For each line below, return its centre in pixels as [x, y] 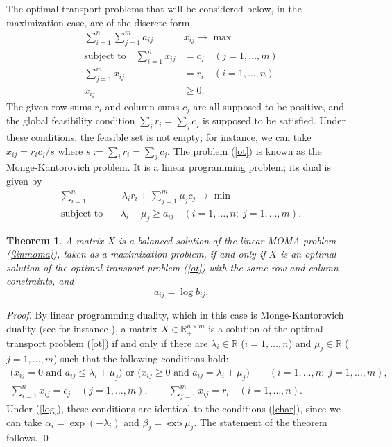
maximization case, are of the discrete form [98, 22]
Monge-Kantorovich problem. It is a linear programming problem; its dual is [169, 167]
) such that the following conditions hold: [141, 359]
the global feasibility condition [71, 120]
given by [24, 180]
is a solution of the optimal [266, 329]
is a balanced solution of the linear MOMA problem [227, 240]
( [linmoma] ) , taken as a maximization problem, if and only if [136, 254]
